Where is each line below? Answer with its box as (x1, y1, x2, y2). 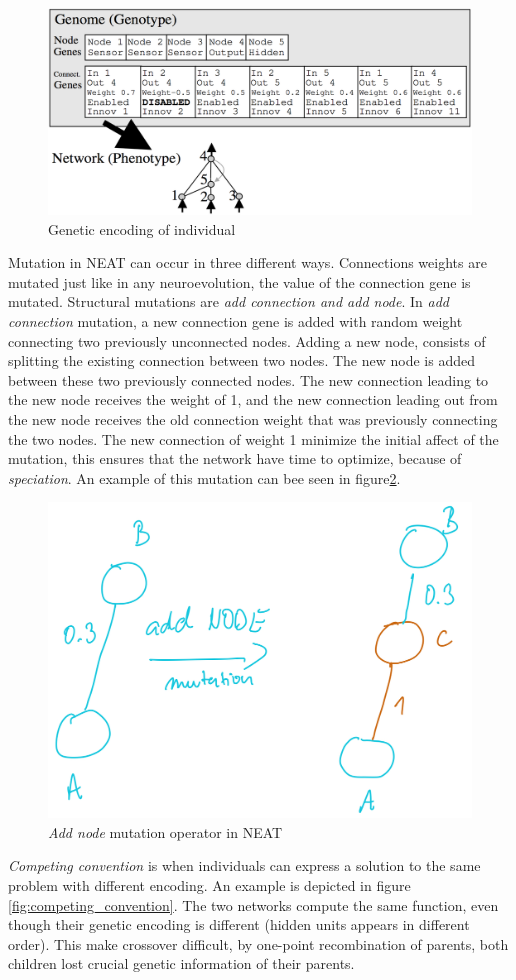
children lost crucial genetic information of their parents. (8, 953, 355, 974)
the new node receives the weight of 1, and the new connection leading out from (8, 389, 498, 410)
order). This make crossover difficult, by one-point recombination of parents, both (8, 933, 509, 954)
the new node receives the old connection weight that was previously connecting (8, 408, 498, 429)
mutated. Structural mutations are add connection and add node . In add (8, 291, 449, 312)
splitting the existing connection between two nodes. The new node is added (8, 350, 475, 371)
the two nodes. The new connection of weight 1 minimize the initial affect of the (8, 428, 499, 449)
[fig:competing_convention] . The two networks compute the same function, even (8, 894, 499, 915)
